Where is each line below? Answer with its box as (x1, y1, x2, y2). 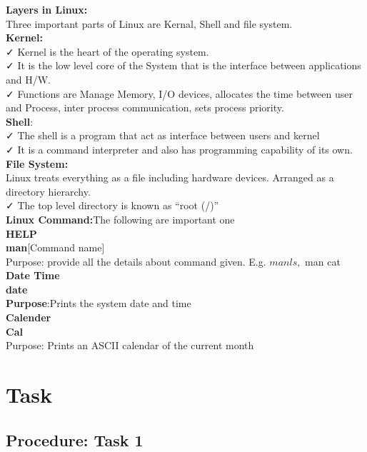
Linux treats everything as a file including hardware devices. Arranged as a (6, 170, 334, 185)
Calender (6, 310, 51, 325)
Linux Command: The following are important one (6, 211, 235, 226)
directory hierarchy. (6, 184, 91, 199)
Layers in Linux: (6, 2, 88, 16)
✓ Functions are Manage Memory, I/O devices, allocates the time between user (6, 86, 353, 101)
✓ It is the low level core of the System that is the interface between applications (6, 58, 361, 73)
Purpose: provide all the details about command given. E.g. (6, 253, 266, 268)
